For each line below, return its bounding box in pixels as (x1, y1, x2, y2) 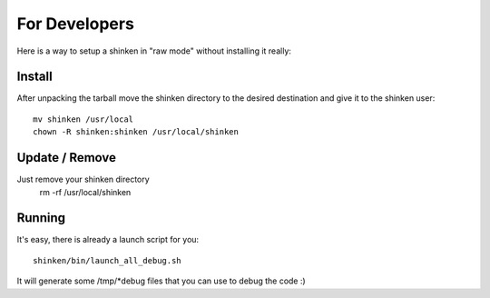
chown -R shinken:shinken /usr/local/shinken (33, 127, 240, 137)
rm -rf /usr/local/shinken (39, 186, 132, 197)
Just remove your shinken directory (16, 174, 150, 185)
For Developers (16, 14, 135, 34)
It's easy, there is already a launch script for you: (16, 234, 200, 245)
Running (16, 210, 66, 226)
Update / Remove (16, 150, 117, 165)
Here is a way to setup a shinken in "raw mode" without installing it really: (16, 45, 292, 56)
